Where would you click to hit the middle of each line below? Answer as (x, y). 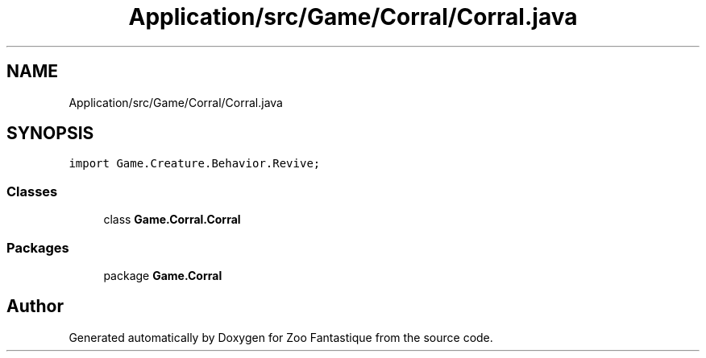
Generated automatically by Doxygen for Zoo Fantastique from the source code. (281, 337)
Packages (38, 247)
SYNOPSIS (50, 134)
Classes (32, 191)
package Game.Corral (163, 275)
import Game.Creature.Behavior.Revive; (195, 164)
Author (35, 307)
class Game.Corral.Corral (172, 220)
